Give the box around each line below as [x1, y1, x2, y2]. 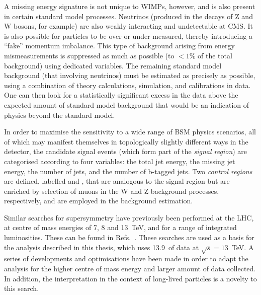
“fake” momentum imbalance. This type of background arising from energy [4, 40, 235, 51]
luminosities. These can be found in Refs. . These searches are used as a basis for [4, 232, 254, 243]
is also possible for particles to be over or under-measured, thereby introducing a [4, 30, 252, 41]
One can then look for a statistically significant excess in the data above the [4, 90, 238, 100]
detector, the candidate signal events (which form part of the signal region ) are [4, 146, 247, 157]
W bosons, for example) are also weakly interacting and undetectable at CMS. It [4, 21, 253, 31]
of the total [198, 50, 232, 60]
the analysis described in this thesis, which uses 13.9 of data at [4, 242, 199, 252]
